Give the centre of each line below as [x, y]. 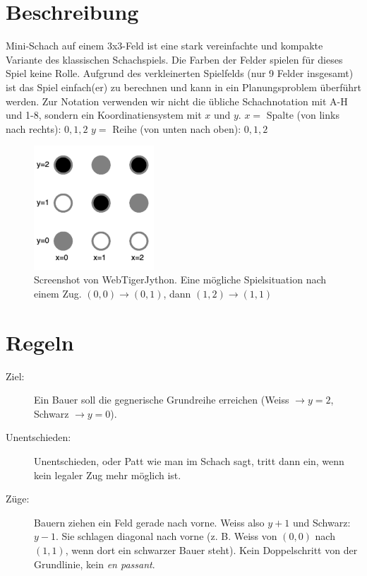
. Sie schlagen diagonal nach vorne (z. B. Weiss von [167, 536]
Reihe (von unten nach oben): [177, 128]
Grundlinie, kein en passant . [95, 564]
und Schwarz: [321, 522]
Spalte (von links [303, 115]
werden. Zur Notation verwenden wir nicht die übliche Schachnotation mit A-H [177, 101]
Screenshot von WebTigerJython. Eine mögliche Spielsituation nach [180, 280]
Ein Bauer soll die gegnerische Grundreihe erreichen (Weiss [162, 400]
